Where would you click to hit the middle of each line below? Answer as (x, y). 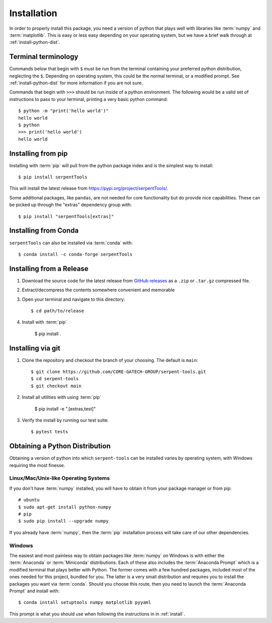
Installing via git (35, 348)
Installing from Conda (44, 230)
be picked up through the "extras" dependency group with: (71, 205)
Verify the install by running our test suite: (65, 420)
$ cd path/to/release (57, 311)
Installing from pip (39, 153)
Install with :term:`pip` (45, 322)
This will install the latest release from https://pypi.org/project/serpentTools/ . (89, 188)
